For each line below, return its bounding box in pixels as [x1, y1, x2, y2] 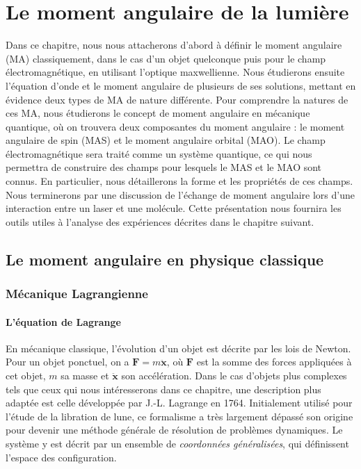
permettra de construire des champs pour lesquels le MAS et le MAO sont [6, 160, 322, 174]
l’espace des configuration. [6, 450, 117, 464]
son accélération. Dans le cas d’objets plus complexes [121, 368, 347, 383]
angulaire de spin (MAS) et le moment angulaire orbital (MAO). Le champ [6, 133, 326, 147]
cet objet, [6, 368, 46, 383]
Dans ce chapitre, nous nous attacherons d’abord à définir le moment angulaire [6, 38, 342, 52]
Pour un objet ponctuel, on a [6, 354, 129, 369]
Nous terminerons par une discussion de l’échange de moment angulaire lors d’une [6, 187, 355, 201]
